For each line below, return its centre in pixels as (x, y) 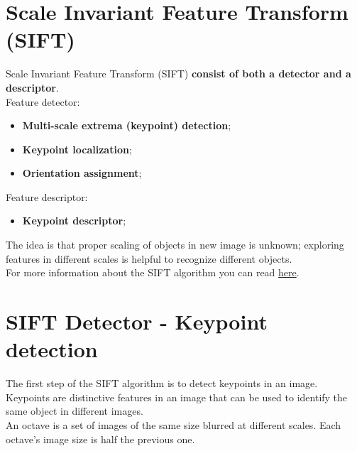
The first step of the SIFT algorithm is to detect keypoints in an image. (162, 383)
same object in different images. (75, 411)
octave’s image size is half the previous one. (100, 439)
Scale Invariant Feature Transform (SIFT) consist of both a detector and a (178, 74)
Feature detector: (43, 101)
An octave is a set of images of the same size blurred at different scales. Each (174, 424)
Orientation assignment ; (82, 173)
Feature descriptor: (47, 196)
